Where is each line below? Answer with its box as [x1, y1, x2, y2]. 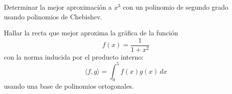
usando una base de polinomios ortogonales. [4, 80, 134, 91]
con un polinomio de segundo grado [123, 2, 229, 12]
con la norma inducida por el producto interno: [4, 51, 144, 62]
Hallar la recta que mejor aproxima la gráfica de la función [4, 28, 178, 38]
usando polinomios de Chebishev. [4, 11, 103, 21]
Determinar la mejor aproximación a [4, 2, 112, 12]
